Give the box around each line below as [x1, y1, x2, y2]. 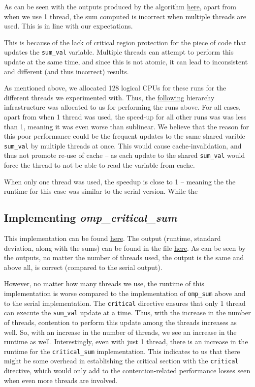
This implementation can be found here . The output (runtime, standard [4, 233, 221, 243]
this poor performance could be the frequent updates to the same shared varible [4, 131, 245, 141]
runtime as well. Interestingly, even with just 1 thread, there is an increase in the [4, 336, 248, 347]
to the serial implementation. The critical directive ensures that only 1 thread [4, 298, 246, 308]
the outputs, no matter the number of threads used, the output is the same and [4, 252, 244, 263]
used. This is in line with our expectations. [4, 21, 133, 31]
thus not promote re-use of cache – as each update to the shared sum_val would [4, 150, 245, 160]
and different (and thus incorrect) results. [4, 66, 129, 76]
